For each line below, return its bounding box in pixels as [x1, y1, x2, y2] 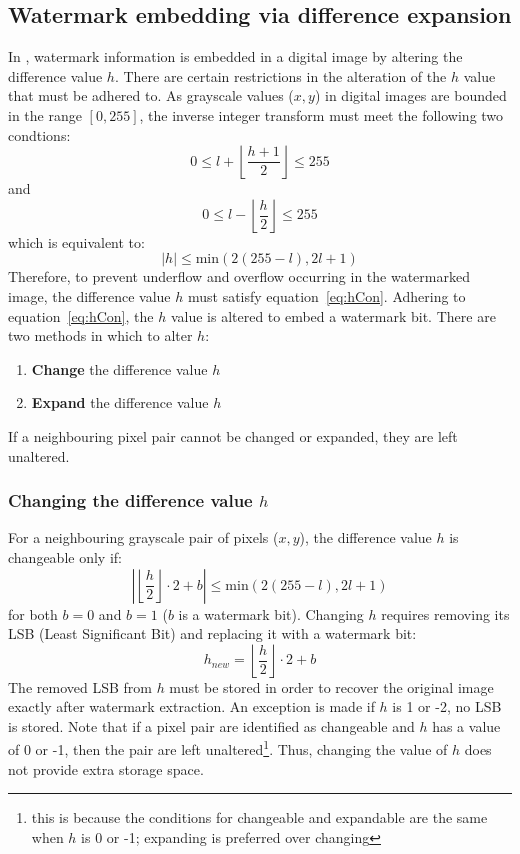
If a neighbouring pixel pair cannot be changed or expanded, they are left [8, 425, 458, 446]
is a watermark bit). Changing [178, 603, 364, 624]
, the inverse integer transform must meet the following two [139, 104, 504, 125]
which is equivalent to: [8, 231, 145, 252]
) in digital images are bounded [314, 85, 507, 106]
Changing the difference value [8, 488, 253, 513]
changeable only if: [8, 546, 122, 567]
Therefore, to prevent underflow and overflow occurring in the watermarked [8, 266, 470, 287]
